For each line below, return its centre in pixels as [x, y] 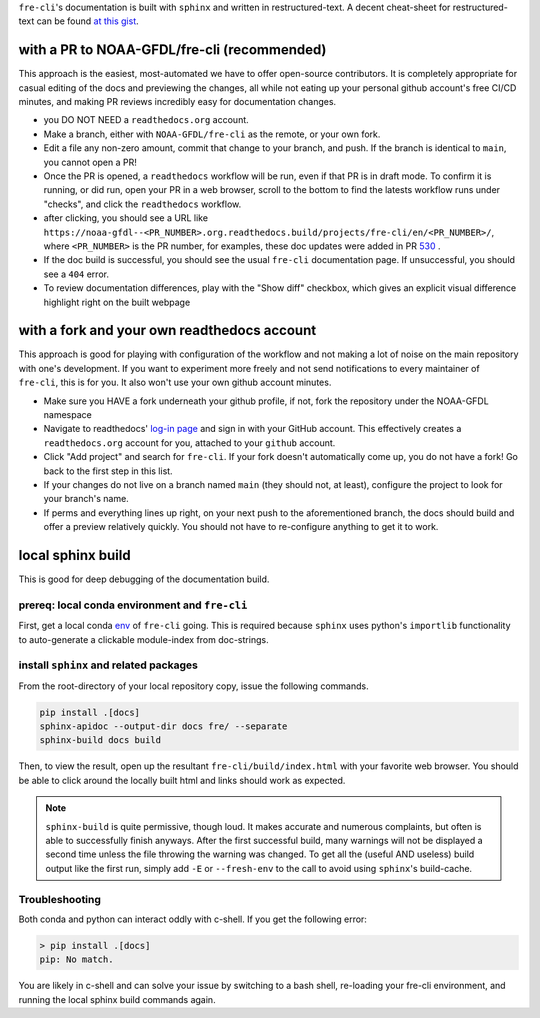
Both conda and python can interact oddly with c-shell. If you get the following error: [192, 919]
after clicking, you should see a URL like [126, 218]
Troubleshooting [60, 899]
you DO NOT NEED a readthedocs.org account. [146, 120]
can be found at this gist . [87, 21]
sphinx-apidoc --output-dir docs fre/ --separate [163, 726]
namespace [67, 415]
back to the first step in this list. [108, 471]
